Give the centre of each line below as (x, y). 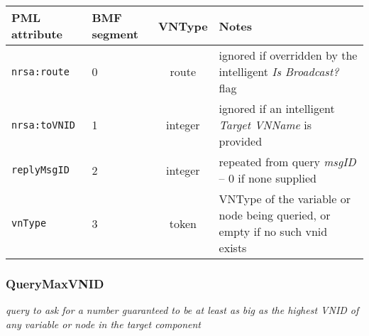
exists (233, 248)
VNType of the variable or (285, 199)
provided (241, 141)
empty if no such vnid (273, 231)
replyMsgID (40, 170)
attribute (37, 34)
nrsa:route (40, 71)
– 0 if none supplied (268, 178)
